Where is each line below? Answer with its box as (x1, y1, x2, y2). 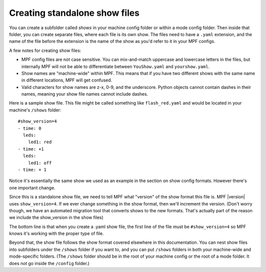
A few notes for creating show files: (9, 47, 81, 53)
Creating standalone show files (9, 7, 140, 18)
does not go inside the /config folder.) (9, 260, 90, 266)
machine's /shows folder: (9, 107, 62, 113)
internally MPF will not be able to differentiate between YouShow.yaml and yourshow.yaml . (21, 63, 210, 69)
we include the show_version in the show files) (9, 215, 103, 221)
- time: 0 (18, 125, 41, 131)
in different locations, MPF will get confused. (21, 77, 112, 83)
